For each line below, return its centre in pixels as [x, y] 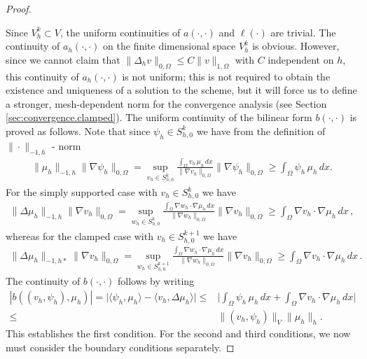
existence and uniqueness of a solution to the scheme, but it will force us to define [181, 90]
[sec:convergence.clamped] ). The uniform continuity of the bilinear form [159, 117]
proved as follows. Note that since [78, 131]
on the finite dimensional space [169, 46]
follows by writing [156, 281]
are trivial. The [303, 32]
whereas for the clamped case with [79, 235]
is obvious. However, [296, 46]
